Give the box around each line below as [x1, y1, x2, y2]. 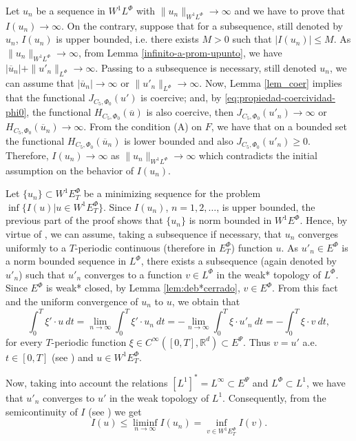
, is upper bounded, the [216, 199, 315, 214]
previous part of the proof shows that [6, 213, 163, 227]
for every [6, 334, 43, 349]
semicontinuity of [6, 404, 78, 418]
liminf [133, 418, 158, 429]
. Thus [243, 334, 271, 349]
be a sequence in [36, 3, 105, 17]
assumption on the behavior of [6, 163, 134, 177]
